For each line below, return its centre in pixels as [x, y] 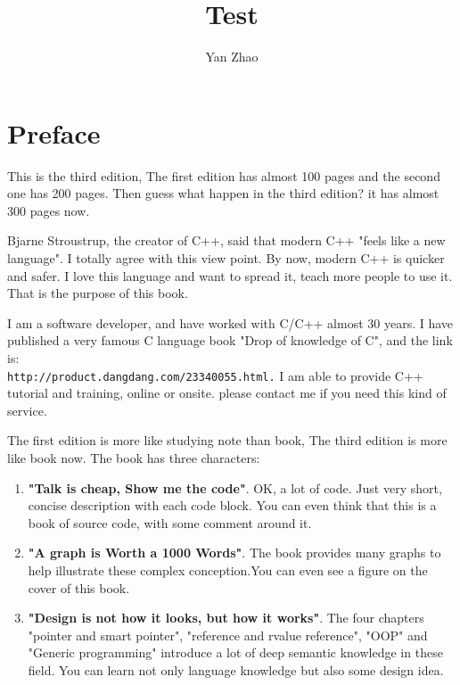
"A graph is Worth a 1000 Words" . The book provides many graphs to [234, 553]
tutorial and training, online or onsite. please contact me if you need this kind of [227, 393]
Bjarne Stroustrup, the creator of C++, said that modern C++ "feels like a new [226, 240]
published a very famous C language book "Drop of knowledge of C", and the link [230, 340]
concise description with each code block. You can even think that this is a [232, 505]
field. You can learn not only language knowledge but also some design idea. [236, 669]
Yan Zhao [232, 57]
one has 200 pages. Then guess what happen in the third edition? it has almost [223, 193]
